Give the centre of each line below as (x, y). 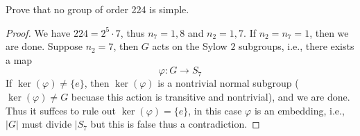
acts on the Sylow (190, 46)
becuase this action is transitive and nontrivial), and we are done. (211, 96)
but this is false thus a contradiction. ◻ (175, 124)
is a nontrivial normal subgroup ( (228, 83)
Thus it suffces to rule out (61, 110)
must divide (47, 124)
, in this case (215, 110)
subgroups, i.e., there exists (297, 46)
